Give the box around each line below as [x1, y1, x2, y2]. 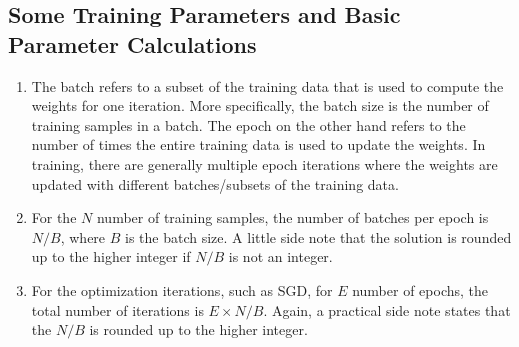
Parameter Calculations [8, 28, 257, 59]
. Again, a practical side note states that [263, 299, 511, 320]
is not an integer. [228, 246, 333, 267]
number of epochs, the [352, 279, 489, 300]
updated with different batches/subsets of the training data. [31, 173, 399, 194]
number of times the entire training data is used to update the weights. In [31, 134, 486, 155]
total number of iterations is [31, 299, 204, 320]
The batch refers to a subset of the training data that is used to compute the [31, 75, 504, 96]
